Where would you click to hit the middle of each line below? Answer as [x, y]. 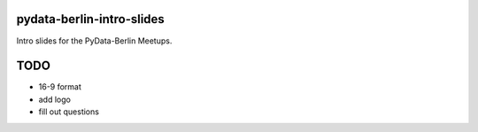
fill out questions [69, 112]
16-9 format [60, 87]
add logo [54, 99]
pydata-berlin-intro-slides [91, 19]
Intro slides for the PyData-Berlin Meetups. [94, 41]
